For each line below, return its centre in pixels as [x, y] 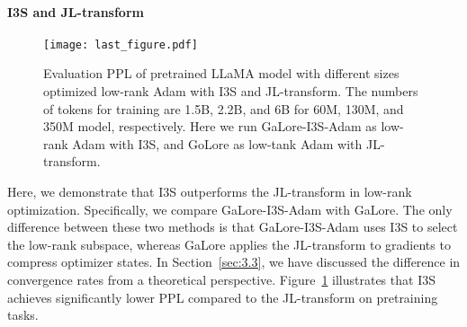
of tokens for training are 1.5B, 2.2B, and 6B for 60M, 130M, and [224, 108]
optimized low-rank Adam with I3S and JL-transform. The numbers [231, 91]
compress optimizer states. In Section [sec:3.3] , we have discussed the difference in [234, 262]
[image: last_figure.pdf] [121, 44]
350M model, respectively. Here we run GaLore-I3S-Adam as [210, 126]
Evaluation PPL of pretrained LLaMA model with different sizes [221, 73]
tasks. [23, 315]
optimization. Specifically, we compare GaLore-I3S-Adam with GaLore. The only [230, 209]
